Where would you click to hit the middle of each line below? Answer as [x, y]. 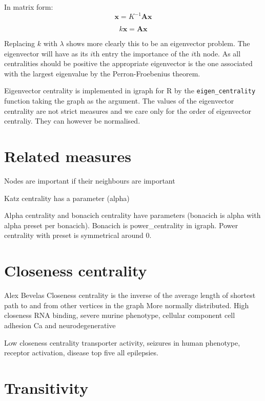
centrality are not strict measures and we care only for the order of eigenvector [128, 111]
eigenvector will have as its [46, 53]
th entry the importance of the [141, 53]
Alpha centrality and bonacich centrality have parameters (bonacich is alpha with [132, 215]
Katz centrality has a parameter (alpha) [67, 198]
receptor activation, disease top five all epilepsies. [81, 353]
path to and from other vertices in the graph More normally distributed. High [127, 305]
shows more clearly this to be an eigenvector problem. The [158, 43]
